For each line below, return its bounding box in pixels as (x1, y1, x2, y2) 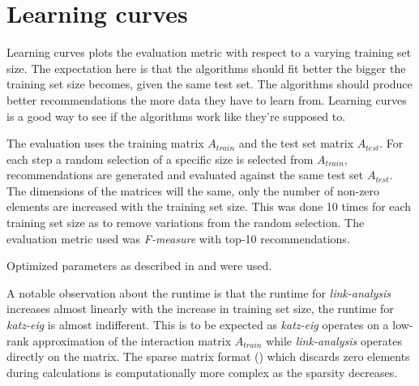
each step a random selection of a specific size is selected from (6, 150, 314, 167)
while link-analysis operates (266, 332, 402, 349)
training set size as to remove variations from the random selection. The (6, 214, 365, 231)
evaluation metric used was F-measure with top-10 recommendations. (6, 229, 350, 247)
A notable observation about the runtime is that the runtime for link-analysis (6, 284, 391, 301)
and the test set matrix (238, 135, 354, 152)
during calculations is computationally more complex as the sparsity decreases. (6, 363, 398, 380)
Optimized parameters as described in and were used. (6, 257, 272, 274)
